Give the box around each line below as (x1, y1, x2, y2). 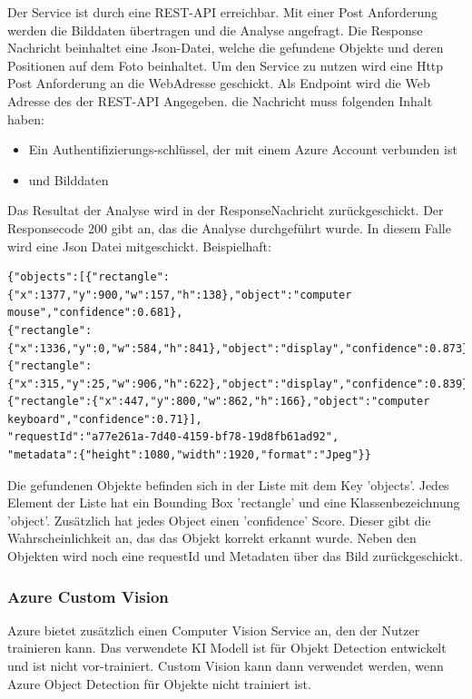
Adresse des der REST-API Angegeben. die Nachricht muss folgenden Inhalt (7, 91, 433, 110)
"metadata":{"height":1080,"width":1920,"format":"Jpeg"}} (7, 448, 371, 462)
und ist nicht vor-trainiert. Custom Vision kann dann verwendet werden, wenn (7, 656, 444, 675)
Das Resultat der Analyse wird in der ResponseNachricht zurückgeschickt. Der (7, 201, 444, 220)
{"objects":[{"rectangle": (7, 271, 170, 284)
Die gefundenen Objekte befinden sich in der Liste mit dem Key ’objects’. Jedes (7, 475, 449, 494)
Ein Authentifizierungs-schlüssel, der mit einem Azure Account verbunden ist (28, 140, 457, 159)
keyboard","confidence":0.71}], (7, 412, 202, 426)
